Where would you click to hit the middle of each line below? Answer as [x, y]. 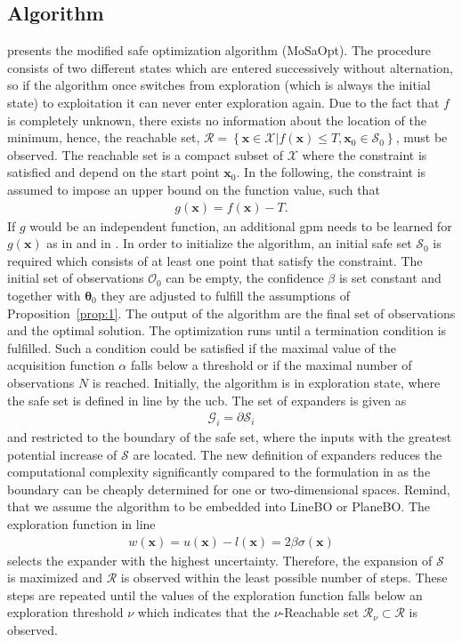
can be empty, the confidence [245, 278]
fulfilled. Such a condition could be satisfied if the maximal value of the [202, 347]
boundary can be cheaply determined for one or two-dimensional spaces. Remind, [229, 489]
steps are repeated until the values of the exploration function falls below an [215, 594]
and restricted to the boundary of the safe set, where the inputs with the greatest [230, 436]
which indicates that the [203, 612]
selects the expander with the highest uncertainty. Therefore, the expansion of [220, 560]
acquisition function [61, 365]
